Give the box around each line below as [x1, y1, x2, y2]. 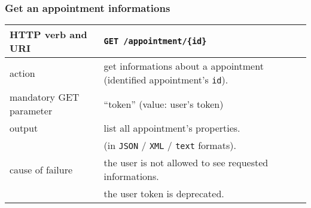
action [10, 66, 35, 80]
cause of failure [10, 162, 73, 176]
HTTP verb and [10, 27, 87, 42]
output [10, 121, 38, 135]
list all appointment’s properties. [103, 121, 240, 135]
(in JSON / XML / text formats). [103, 138, 236, 153]
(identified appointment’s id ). [103, 73, 228, 87]
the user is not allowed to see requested [103, 156, 269, 170]
